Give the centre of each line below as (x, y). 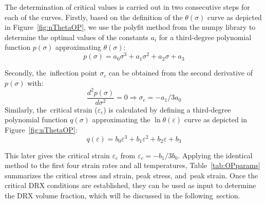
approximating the (121, 119)
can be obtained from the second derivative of (181, 73)
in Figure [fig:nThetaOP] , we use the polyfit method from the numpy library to (130, 27)
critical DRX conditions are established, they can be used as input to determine (130, 185)
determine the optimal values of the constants (77, 37)
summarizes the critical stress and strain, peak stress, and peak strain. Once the (131, 175)
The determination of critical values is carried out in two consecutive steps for (127, 7)
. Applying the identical (215, 155)
